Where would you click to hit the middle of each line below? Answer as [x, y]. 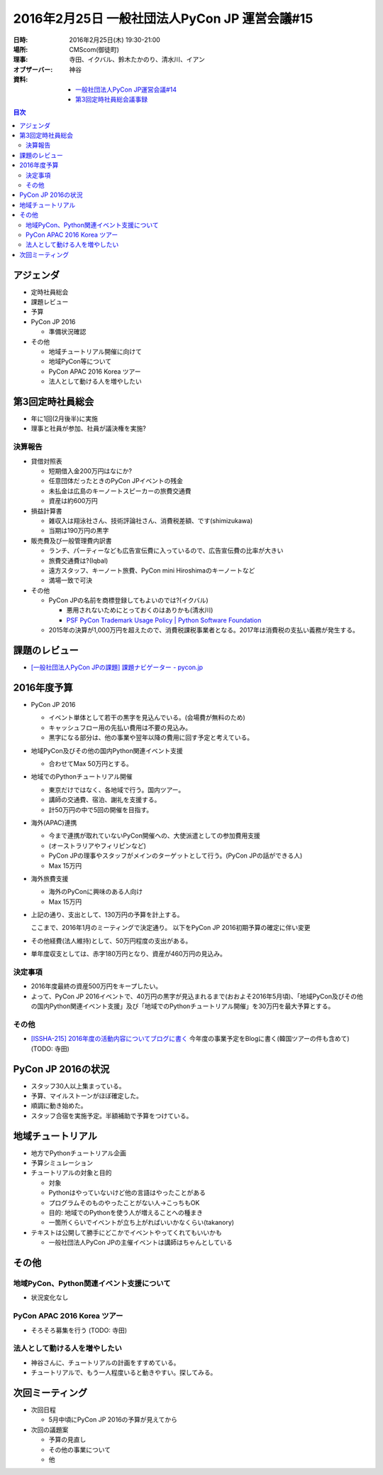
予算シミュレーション [62, 1163]
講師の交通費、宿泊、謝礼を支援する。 [105, 800]
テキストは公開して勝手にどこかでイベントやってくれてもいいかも [127, 1232]
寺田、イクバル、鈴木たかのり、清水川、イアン [137, 60]
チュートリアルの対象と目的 [71, 1173]
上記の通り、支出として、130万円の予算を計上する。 [107, 915]
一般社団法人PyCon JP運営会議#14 [126, 90]
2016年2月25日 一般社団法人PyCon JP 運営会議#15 [163, 18]
